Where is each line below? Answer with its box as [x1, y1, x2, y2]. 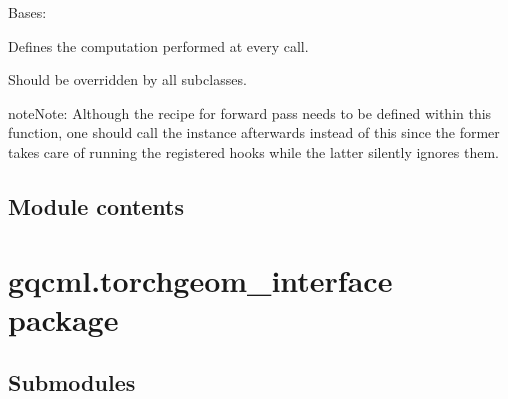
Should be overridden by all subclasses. [8, 69, 247, 90]
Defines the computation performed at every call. [8, 35, 309, 56]
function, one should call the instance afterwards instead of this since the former [8, 122, 500, 143]
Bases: [8, 2, 47, 22]
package [8, 298, 119, 339]
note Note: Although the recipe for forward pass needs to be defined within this [8, 102, 492, 123]
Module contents [8, 190, 185, 221]
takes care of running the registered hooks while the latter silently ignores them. [8, 141, 499, 162]
